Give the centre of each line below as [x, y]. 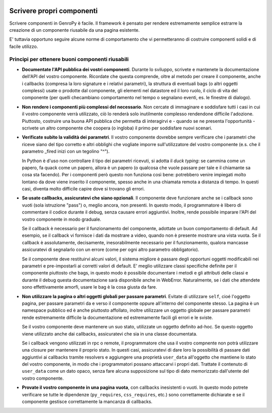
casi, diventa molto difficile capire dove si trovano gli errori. [83, 189]
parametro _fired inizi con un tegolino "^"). [66, 152]
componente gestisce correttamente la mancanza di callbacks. [87, 402]
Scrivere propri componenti [53, 11]
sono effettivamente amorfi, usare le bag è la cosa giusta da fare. [89, 287]
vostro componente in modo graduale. [62, 219]
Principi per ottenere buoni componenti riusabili [69, 59]
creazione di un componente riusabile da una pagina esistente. [75, 30]
